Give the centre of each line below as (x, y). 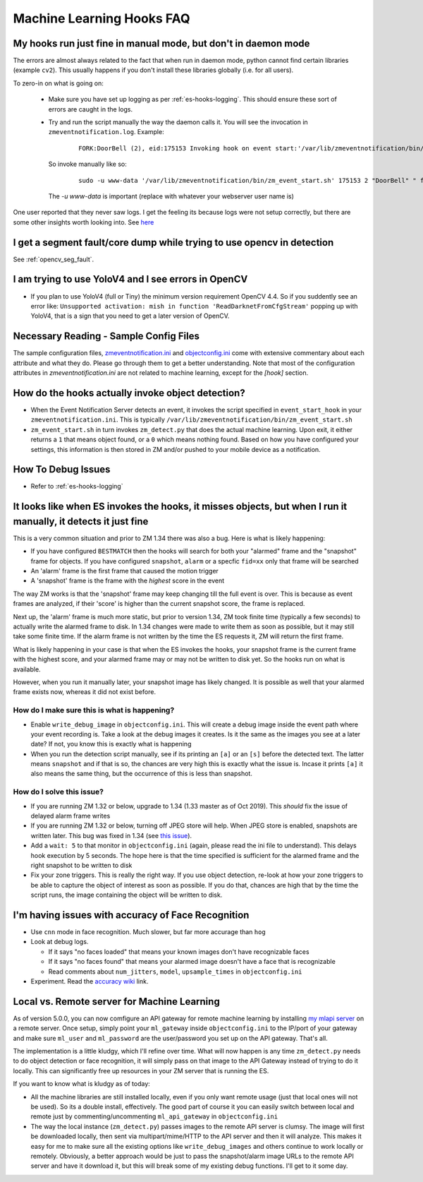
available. (27, 669)
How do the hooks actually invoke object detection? (129, 393)
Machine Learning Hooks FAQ (102, 18)
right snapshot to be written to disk (81, 865)
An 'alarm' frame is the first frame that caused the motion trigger (124, 571)
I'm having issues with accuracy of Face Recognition (131, 915)
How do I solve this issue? (58, 792)
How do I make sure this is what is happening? (94, 710)
